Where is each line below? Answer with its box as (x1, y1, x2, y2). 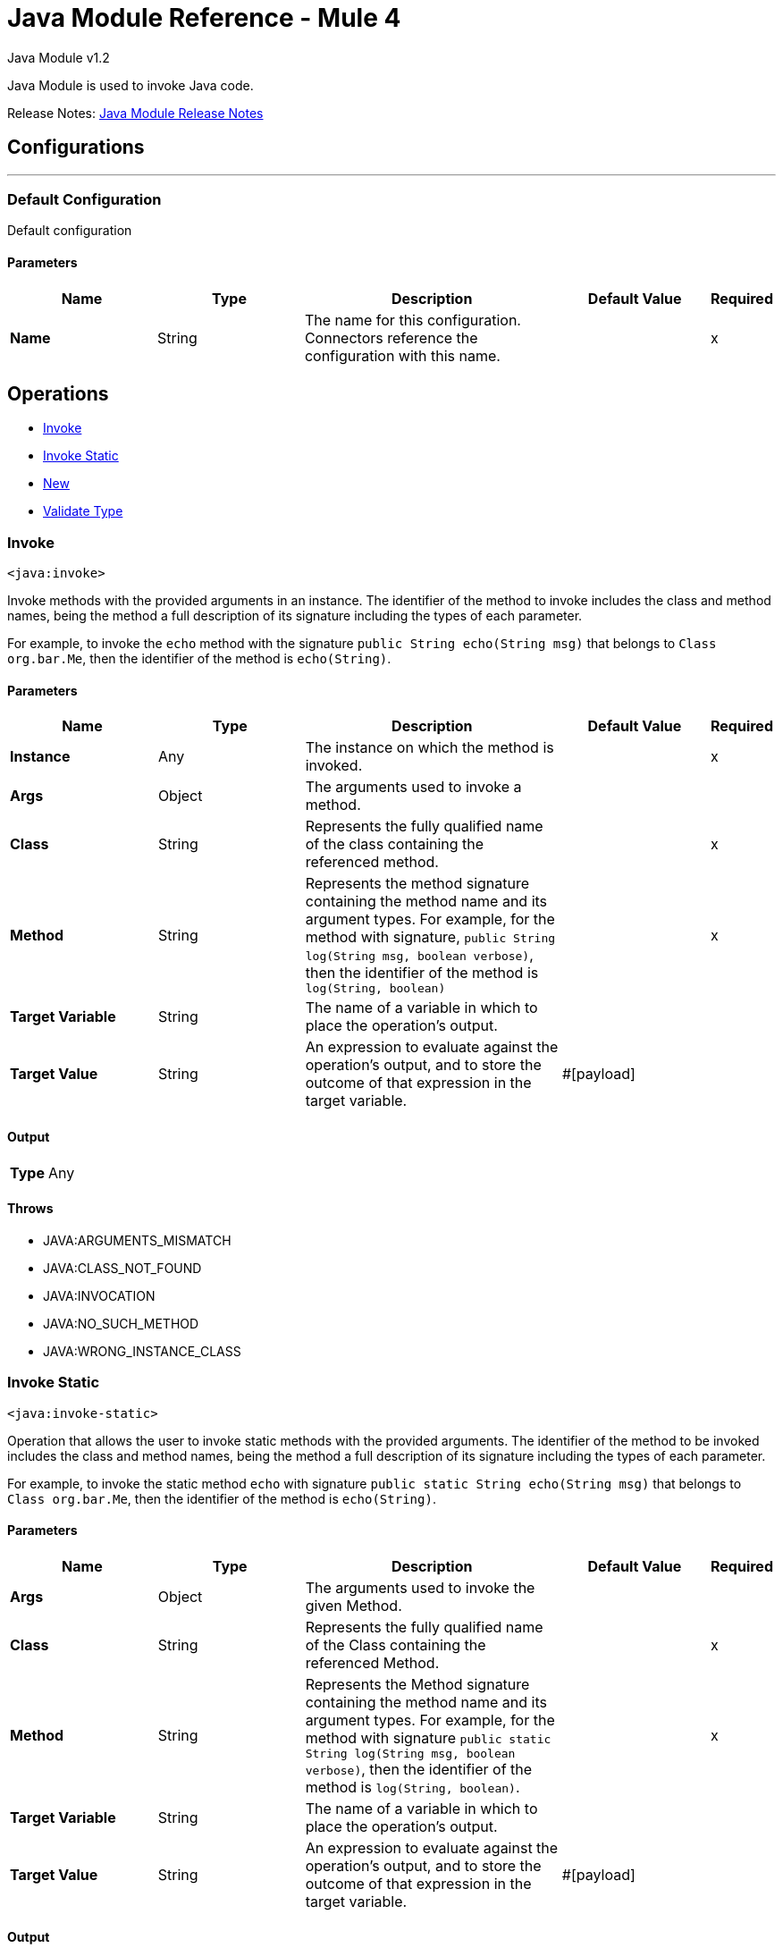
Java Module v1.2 (7, 49, 110, 65)
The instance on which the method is (305, 738, 554, 757)
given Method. (305, 1596, 402, 1615)
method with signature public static (305, 1728, 551, 1747)
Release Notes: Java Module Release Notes (7, 105, 264, 121)
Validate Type (43, 503, 123, 519)
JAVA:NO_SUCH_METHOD (43, 1315, 199, 1331)
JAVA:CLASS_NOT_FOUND (43, 1260, 202, 1276)
